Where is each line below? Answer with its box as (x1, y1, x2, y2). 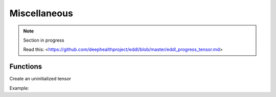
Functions (9, 62, 42, 71)
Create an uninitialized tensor (9, 76, 72, 82)
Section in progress (23, 37, 64, 43)
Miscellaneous (9, 8, 74, 19)
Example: (9, 85, 29, 91)
